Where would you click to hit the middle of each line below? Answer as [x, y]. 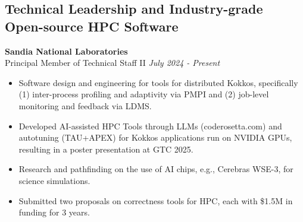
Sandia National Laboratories [66, 51]
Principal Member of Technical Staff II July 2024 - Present [113, 63]
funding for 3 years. [54, 212]
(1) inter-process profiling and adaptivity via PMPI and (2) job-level [144, 94]
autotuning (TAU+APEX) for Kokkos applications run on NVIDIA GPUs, [155, 137]
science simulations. [54, 180]
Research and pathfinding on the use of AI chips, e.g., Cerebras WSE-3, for [156, 169]
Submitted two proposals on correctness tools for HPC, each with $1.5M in [156, 200]
